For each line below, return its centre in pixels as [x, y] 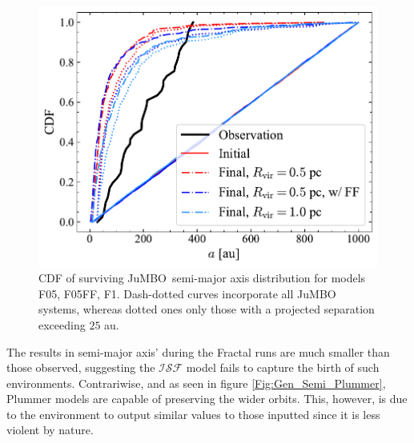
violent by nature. [50, 430]
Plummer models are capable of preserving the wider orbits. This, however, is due [207, 399]
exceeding [62, 324]
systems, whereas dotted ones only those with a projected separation [207, 309]
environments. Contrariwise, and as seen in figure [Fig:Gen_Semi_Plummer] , [196, 383]
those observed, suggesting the [81, 367]
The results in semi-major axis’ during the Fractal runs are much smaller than [198, 351]
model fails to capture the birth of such [283, 367]
